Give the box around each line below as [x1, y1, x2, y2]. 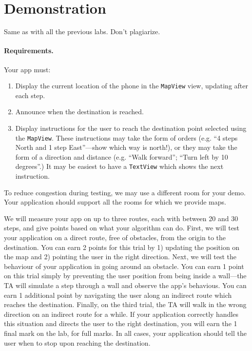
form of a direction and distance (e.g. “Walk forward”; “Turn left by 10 [15, 151, 228, 162]
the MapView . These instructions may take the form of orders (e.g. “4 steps [15, 132, 238, 143]
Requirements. [4, 45, 54, 56]
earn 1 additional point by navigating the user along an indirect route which [4, 289, 232, 300]
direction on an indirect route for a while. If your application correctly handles [4, 309, 239, 319]
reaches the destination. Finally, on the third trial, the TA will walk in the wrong [4, 299, 247, 310]
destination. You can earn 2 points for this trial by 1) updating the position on [4, 242, 240, 252]
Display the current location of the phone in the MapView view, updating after [15, 81, 248, 91]
